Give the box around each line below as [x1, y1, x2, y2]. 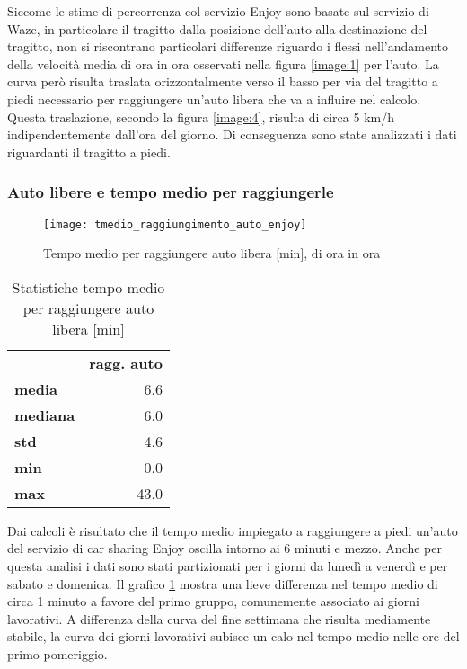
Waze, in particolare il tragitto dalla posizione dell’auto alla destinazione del [7, 19, 427, 38]
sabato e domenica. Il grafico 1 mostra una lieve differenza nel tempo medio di [7, 574, 438, 593]
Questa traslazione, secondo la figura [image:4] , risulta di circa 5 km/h [7, 107, 394, 126]
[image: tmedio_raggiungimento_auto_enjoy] [43, 218, 307, 231]
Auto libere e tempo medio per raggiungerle [7, 181, 334, 203]
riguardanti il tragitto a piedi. [7, 142, 171, 161]
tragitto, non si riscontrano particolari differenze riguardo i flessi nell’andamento [7, 37, 449, 56]
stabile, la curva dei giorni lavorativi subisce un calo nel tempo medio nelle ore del [7, 627, 460, 646]
